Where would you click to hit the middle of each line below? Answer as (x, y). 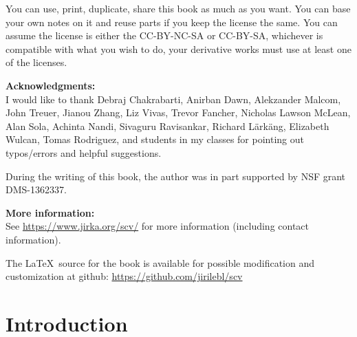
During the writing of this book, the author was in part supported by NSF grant (176, 176)
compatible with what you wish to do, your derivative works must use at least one (178, 48)
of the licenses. (36, 62)
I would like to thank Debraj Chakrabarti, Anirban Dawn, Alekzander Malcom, (173, 99)
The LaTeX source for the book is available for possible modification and (160, 262)
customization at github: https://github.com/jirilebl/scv (124, 276)
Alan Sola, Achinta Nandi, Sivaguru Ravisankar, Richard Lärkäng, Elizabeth (167, 126)
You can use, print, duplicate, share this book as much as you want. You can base (178, 8)
